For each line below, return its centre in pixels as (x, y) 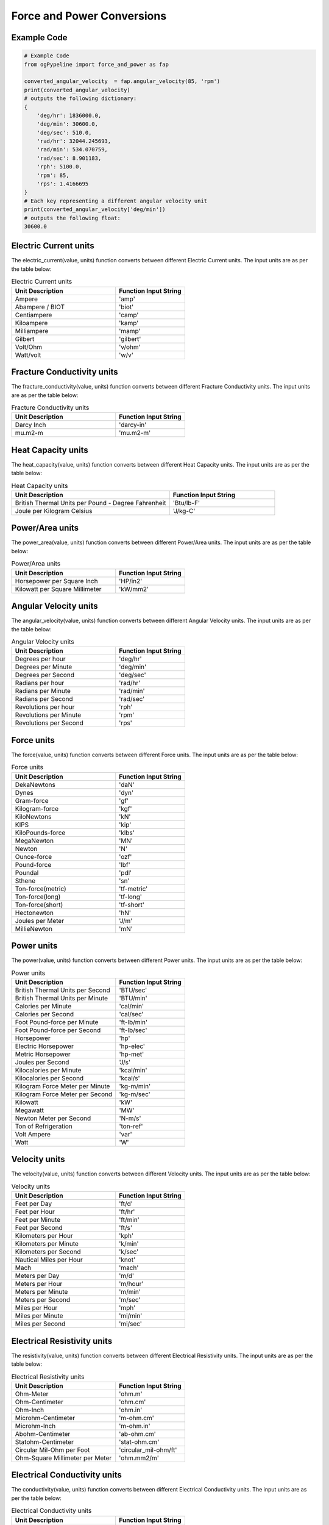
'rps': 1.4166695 (63, 184)
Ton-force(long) (38, 897)
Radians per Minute (43, 691)
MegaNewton (34, 841)
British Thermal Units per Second (63, 990)
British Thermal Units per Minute (62, 998)
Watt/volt (28, 355)
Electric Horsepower (44, 1046)
